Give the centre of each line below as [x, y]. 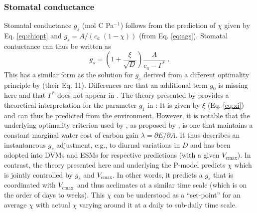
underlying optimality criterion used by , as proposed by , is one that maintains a [128, 125]
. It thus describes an [208, 134]
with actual [53, 204]
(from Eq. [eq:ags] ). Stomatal [184, 36]
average [15, 204]
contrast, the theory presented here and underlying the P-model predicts [115, 164]
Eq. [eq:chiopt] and [33, 36]
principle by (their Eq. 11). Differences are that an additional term [106, 85]
